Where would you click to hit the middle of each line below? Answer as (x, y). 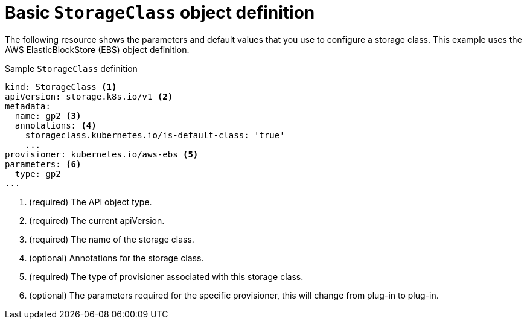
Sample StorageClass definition (71, 68)
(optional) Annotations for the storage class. (117, 258)
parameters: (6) (43, 164)
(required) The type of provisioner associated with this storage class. (166, 276)
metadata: (28, 106)
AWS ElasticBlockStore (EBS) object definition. (97, 49)
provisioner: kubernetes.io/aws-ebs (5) (102, 154)
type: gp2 (38, 173)
